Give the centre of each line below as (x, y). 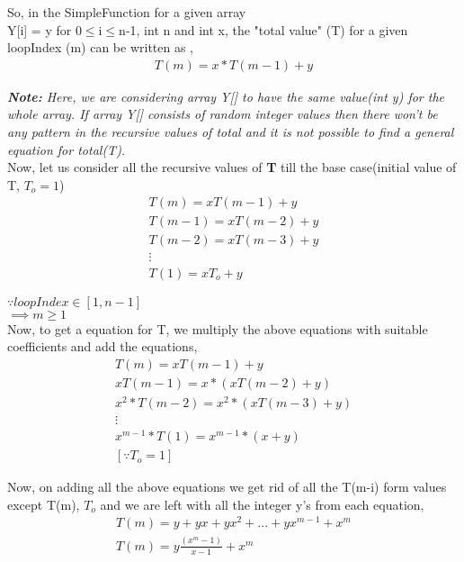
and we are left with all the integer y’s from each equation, (262, 504)
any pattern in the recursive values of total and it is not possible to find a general (231, 131)
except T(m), (44, 504)
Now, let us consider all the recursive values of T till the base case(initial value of (232, 167)
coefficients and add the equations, (103, 346)
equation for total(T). (67, 149)
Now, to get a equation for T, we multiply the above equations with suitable (218, 328)
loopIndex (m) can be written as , (101, 47)
